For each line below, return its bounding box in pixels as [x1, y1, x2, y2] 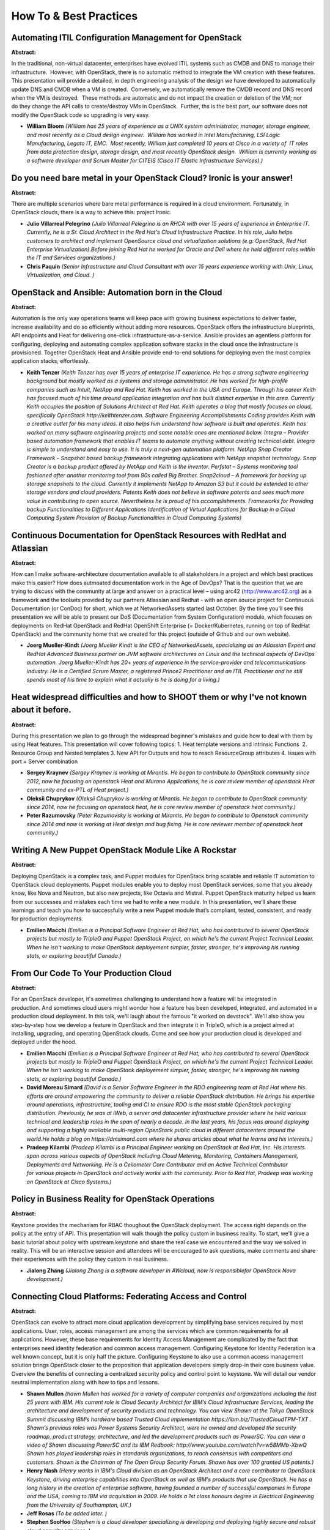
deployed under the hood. [11, 1038, 77, 1046]
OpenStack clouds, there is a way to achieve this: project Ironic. [11, 209, 172, 216]
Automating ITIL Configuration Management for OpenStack [11, 32, 242, 43]
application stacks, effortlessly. [11, 357, 90, 365]
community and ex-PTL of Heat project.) [26, 786, 129, 794]
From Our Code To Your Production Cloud [11, 968, 172, 979]
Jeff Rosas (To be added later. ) [26, 1510, 108, 1517]
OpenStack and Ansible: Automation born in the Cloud [11, 287, 222, 297]
